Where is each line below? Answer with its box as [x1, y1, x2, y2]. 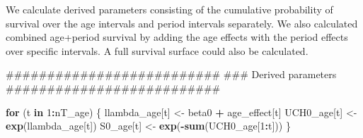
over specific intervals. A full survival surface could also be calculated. [6, 43, 309, 58]
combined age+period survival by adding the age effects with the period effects [6, 30, 348, 44]
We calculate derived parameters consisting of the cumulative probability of [6, 2, 333, 16]
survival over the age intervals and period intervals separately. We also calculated [6, 15, 358, 30]
